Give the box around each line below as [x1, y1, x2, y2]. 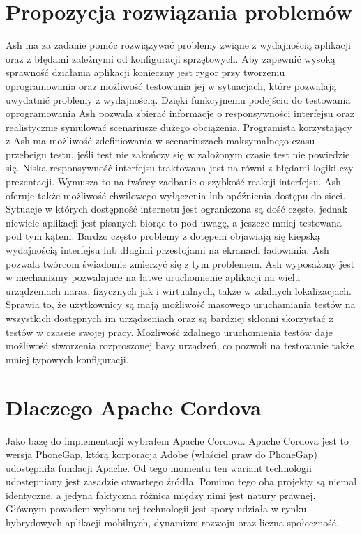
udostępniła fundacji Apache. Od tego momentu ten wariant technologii [6, 460, 312, 475]
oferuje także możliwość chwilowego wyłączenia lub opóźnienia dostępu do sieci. [6, 188, 346, 202]
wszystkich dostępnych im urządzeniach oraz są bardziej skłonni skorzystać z [6, 311, 333, 325]
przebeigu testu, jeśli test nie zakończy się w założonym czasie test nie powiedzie [6, 146, 350, 161]
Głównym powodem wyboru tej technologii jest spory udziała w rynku [6, 501, 307, 516]
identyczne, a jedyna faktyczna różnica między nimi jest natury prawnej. [6, 487, 316, 502]
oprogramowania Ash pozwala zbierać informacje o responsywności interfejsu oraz [6, 106, 354, 121]
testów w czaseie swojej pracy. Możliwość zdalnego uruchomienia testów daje [6, 324, 333, 339]
